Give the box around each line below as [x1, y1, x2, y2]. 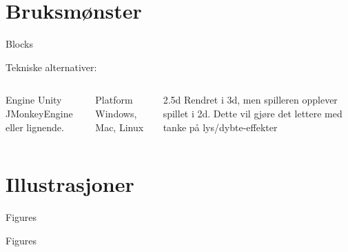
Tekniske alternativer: [6, 59, 97, 74]
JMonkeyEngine [6, 106, 73, 120]
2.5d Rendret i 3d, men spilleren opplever [163, 93, 338, 107]
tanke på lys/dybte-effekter [163, 119, 278, 134]
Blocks [6, 37, 33, 51]
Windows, [95, 106, 137, 120]
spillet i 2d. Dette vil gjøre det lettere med [163, 106, 342, 120]
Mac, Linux [95, 119, 144, 134]
